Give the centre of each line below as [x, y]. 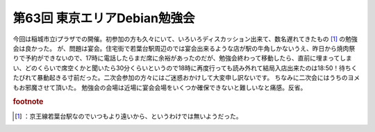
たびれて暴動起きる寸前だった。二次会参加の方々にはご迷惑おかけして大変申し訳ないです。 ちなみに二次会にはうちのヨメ [186, 78]
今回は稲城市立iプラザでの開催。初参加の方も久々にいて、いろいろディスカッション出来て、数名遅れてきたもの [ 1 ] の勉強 [185, 39]
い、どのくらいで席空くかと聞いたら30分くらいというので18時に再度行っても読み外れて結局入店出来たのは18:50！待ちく [185, 68]
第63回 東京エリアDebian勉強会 [104, 18]
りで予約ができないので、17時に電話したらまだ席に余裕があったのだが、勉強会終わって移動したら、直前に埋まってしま [182, 58]
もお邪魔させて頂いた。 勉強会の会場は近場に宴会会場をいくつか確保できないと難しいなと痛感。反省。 [160, 88]
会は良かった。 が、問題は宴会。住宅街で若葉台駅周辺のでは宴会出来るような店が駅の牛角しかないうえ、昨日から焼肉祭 [184, 48]
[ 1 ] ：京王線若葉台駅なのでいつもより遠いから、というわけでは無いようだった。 [128, 116]
